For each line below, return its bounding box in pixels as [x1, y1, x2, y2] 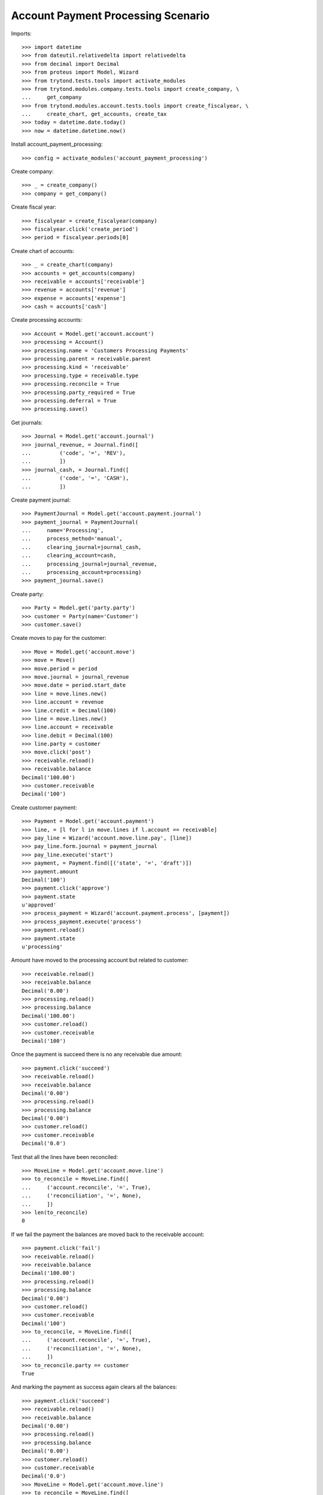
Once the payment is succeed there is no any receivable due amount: [11, 1051, 182, 1058]
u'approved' [22, 902, 57, 908]
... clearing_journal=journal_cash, [22, 544, 142, 550]
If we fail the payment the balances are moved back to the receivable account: [11, 1231, 205, 1238]
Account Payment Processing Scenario [11, 9, 210, 22]
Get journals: [11, 419, 43, 426]
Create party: [11, 590, 44, 597]
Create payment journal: [11, 496, 71, 504]
